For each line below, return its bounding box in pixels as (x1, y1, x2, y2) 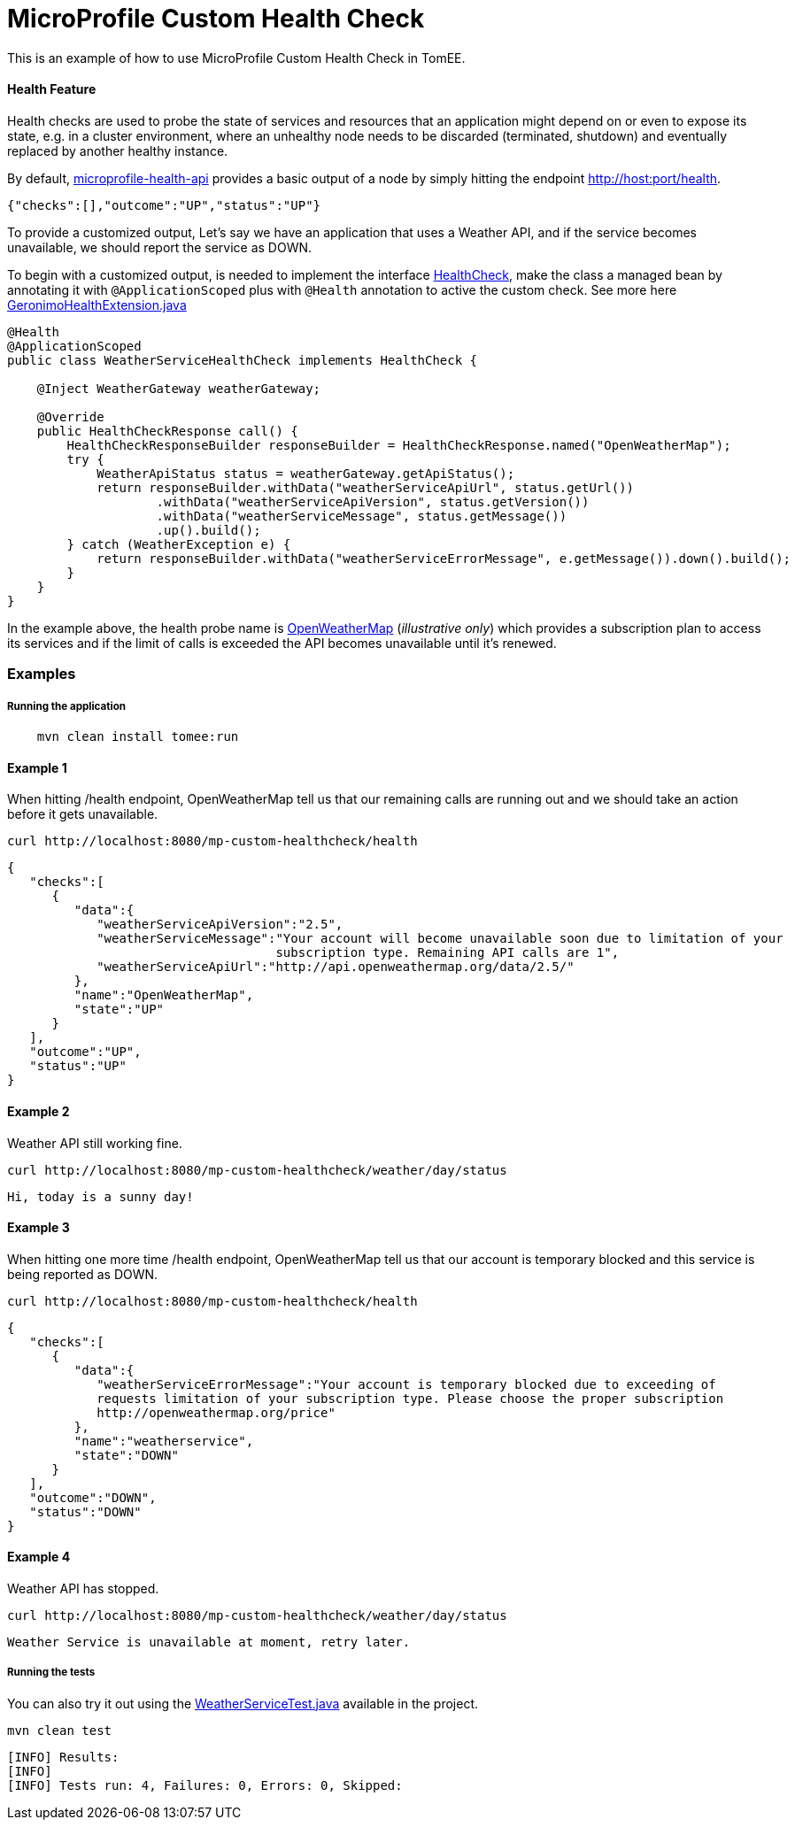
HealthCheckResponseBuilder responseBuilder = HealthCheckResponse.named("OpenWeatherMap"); (66, 437, 731, 452)
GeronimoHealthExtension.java (7, 297, 187, 312)
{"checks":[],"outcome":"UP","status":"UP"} (7, 197, 321, 212)
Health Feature (7, 81, 96, 97)
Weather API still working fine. (7, 1135, 182, 1151)
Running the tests (7, 1666, 96, 1679)
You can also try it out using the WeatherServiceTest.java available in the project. (7, 1695, 479, 1711)
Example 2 (7, 1103, 70, 1119)
